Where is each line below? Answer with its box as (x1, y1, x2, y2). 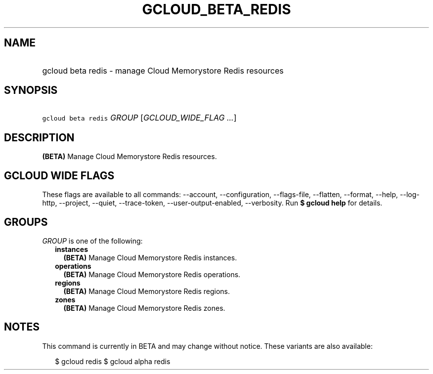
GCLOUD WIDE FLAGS (4, 169, 115, 182)
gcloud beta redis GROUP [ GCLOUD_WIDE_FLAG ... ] (42, 113, 237, 123)
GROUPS (4, 215, 48, 228)
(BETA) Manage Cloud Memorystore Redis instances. (63, 253, 237, 262)
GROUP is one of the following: (42, 236, 143, 245)
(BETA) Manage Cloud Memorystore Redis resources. (42, 152, 217, 161)
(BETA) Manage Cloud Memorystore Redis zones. (63, 303, 225, 312)
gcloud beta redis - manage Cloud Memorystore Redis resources (42, 65, 284, 76)
